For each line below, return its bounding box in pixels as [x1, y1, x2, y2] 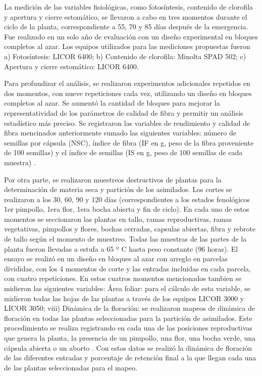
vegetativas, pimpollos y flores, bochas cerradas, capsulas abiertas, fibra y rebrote [4, 223, 256, 234]
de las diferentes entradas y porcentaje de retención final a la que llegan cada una [4, 352, 256, 363]
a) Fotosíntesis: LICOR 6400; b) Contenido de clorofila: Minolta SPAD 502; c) [4, 51, 246, 61]
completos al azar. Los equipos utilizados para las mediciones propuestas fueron [4, 41, 250, 52]
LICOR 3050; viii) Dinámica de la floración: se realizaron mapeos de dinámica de [4, 303, 255, 313]
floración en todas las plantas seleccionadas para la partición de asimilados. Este [4, 312, 252, 323]
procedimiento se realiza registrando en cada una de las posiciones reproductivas [4, 322, 252, 333]
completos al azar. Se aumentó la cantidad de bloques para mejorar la [4, 98, 220, 108]
